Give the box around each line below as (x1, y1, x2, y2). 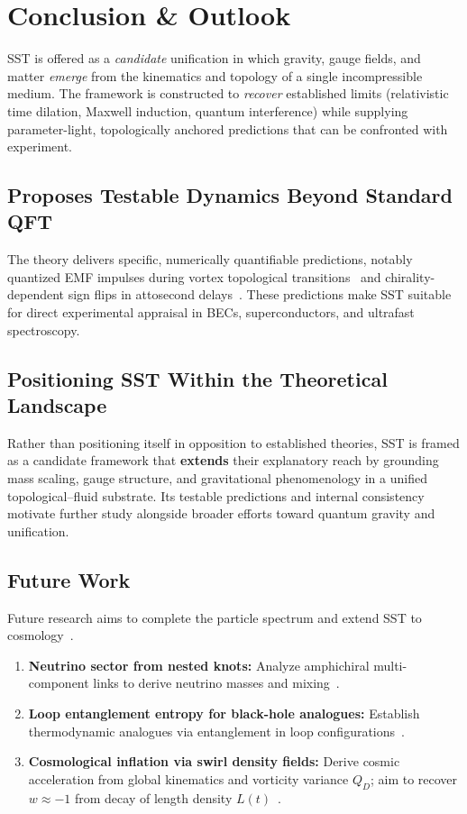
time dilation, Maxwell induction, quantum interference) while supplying (7, 101, 408, 120)
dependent (7, 285, 65, 304)
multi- (373, 655, 407, 674)
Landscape (7, 391, 107, 419)
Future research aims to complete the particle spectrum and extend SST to (7, 608, 422, 627)
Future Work (7, 565, 131, 593)
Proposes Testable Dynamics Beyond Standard (7, 181, 453, 209)
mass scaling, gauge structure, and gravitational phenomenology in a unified (7, 469, 427, 488)
